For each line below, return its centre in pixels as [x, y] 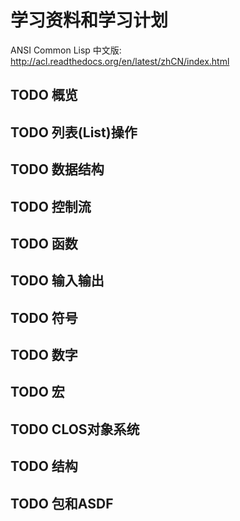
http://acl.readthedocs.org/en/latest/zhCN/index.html [120, 61]
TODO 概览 [44, 95]
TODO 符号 [44, 317]
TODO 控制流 [51, 206]
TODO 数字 [44, 355]
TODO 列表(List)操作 [74, 132]
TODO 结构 [44, 466]
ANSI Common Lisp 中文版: [66, 50]
